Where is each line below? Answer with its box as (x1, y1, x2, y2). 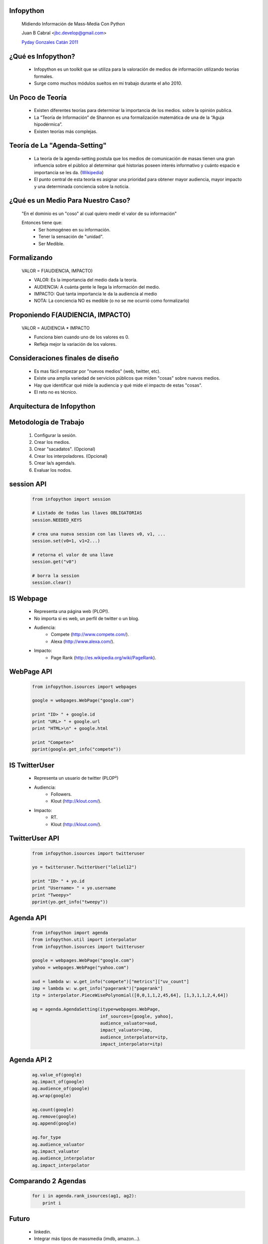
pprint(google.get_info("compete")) (32, 746, 122, 752)
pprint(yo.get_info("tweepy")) (32, 899, 109, 905)
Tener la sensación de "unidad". (38, 234, 104, 240)
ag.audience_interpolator (32, 1155, 95, 1161)
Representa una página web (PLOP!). (34, 609, 110, 615)
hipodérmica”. (34, 121, 63, 127)
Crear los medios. (34, 439, 70, 445)
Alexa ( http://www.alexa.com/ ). (51, 638, 115, 644)
